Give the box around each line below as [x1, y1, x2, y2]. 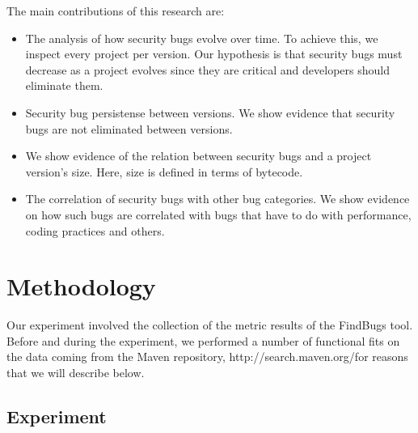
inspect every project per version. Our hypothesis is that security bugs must [25, 45, 403, 62]
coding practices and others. [25, 222, 165, 239]
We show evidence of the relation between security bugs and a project [25, 147, 372, 164]
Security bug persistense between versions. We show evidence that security [25, 104, 395, 121]
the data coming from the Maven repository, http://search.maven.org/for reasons [6, 348, 408, 365]
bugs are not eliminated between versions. [25, 120, 233, 137]
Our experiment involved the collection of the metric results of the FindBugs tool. [6, 316, 413, 333]
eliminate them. [25, 77, 103, 94]
